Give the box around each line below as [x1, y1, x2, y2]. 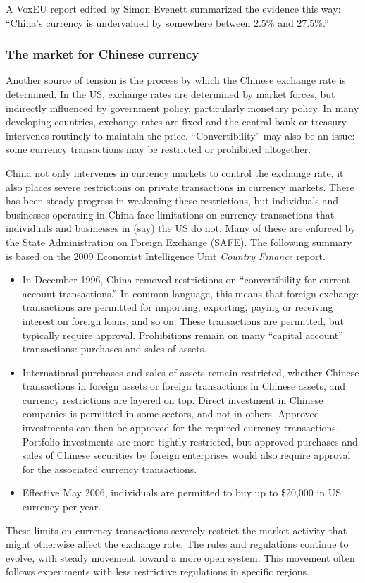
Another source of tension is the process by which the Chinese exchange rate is [6, 73, 346, 87]
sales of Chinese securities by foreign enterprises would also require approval [22, 448, 351, 462]
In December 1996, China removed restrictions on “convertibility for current [22, 272, 351, 287]
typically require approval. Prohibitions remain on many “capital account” [22, 327, 343, 342]
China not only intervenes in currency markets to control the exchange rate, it [6, 165, 344, 180]
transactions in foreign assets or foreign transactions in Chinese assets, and [22, 379, 346, 393]
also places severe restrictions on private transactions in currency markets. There [6, 179, 354, 194]
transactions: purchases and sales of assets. [22, 341, 207, 356]
